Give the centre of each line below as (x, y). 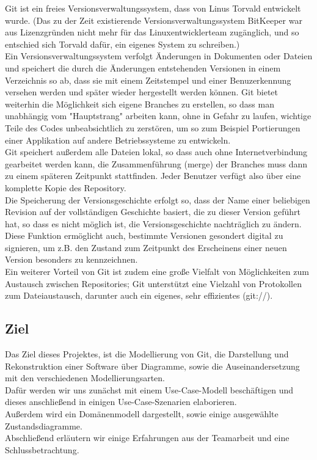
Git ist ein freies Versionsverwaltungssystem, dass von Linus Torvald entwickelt (153, 8)
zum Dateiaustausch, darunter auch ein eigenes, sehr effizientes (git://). (139, 295)
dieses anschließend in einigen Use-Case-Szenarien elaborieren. (121, 402)
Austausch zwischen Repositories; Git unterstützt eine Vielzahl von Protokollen (153, 283)
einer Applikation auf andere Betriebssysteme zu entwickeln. (118, 140)
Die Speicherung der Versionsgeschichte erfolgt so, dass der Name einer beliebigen (158, 199)
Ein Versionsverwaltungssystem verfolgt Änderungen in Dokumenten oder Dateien (159, 56)
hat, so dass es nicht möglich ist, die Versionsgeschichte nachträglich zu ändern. (153, 223)
